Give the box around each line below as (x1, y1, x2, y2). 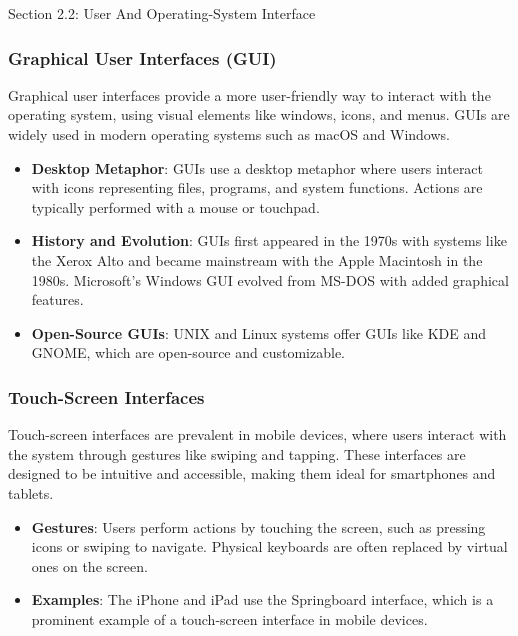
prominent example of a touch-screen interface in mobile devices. (31, 608, 428, 629)
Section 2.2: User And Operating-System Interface (8, 3, 316, 23)
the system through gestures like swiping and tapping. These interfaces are (8, 443, 466, 464)
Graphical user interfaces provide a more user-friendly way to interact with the (8, 84, 491, 105)
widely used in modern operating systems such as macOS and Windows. (8, 124, 450, 144)
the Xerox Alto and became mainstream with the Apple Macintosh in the (31, 249, 483, 270)
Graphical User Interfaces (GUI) (8, 45, 277, 70)
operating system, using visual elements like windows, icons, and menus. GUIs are (8, 104, 510, 125)
